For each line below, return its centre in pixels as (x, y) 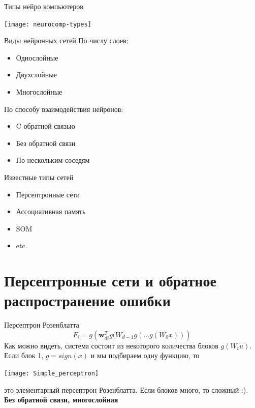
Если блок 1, (24, 355)
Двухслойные (36, 75)
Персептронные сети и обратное (110, 281)
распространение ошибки (87, 300)
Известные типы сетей (39, 177)
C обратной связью (45, 126)
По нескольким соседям (53, 160)
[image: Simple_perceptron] (52, 374)
